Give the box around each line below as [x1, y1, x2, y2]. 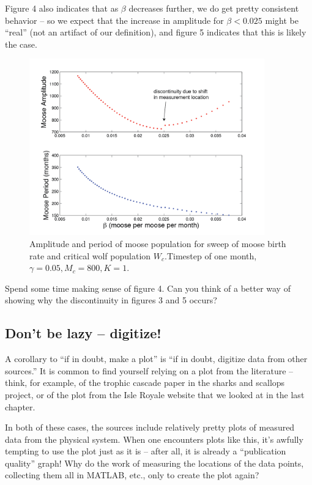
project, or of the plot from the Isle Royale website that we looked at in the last [5, 388, 305, 401]
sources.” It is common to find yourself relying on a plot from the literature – [5, 364, 294, 377]
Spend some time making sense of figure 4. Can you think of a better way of [5, 281, 291, 294]
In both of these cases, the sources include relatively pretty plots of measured [5, 421, 295, 434]
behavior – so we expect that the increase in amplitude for [5, 13, 224, 26]
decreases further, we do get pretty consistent [128, 2, 299, 14]
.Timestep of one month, [164, 249, 257, 262]
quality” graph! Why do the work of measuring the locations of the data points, [5, 456, 304, 469]
